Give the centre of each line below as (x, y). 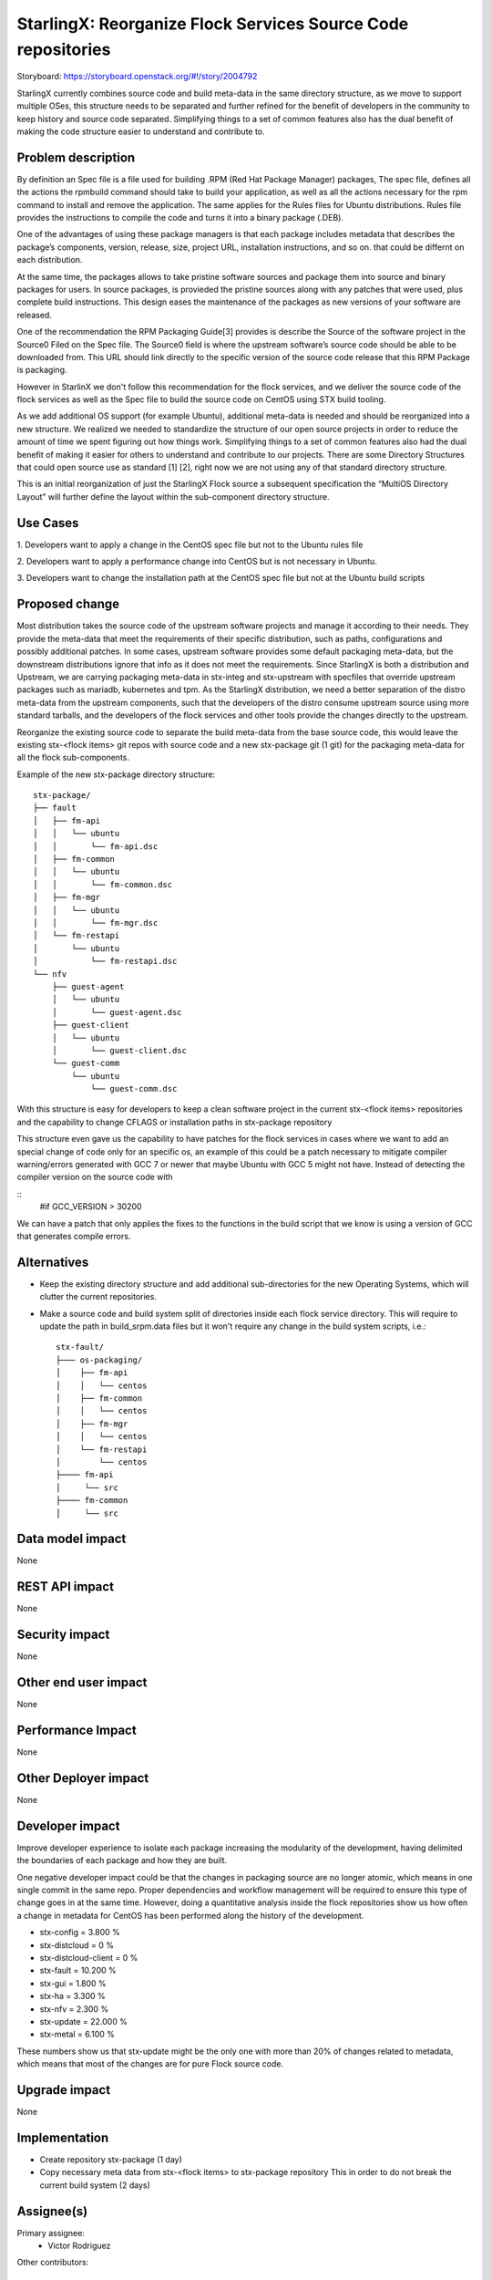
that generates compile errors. (74, 1236)
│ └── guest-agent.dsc (117, 1012)
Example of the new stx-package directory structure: (116, 774)
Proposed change (68, 604)
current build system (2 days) (95, 2185)
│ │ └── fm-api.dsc (96, 846)
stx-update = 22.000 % (83, 2021)
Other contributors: (53, 2263)
